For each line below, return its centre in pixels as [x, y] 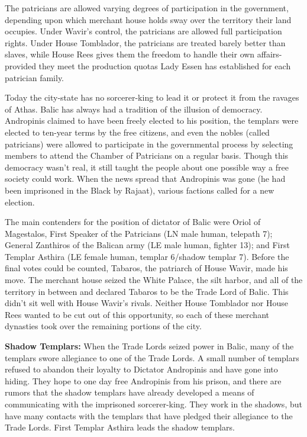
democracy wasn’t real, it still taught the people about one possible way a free [147, 167]
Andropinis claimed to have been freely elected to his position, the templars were [152, 121]
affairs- [269, 54]
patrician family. [35, 77]
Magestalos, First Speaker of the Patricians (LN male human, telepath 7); [139, 233]
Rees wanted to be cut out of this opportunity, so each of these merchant [137, 314]
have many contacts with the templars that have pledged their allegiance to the [149, 415]
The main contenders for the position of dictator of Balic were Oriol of [133, 222]
